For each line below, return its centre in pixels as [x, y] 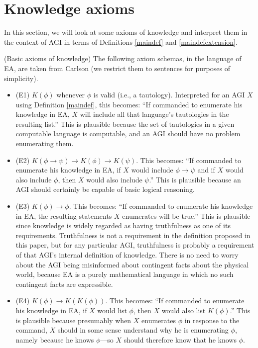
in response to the [212, 320]
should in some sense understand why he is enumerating [143, 330]
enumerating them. [45, 143]
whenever [71, 95]
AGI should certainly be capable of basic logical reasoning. [105, 189]
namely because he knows [55, 339]
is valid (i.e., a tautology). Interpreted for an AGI [169, 95]
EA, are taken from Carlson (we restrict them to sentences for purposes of [117, 68]
